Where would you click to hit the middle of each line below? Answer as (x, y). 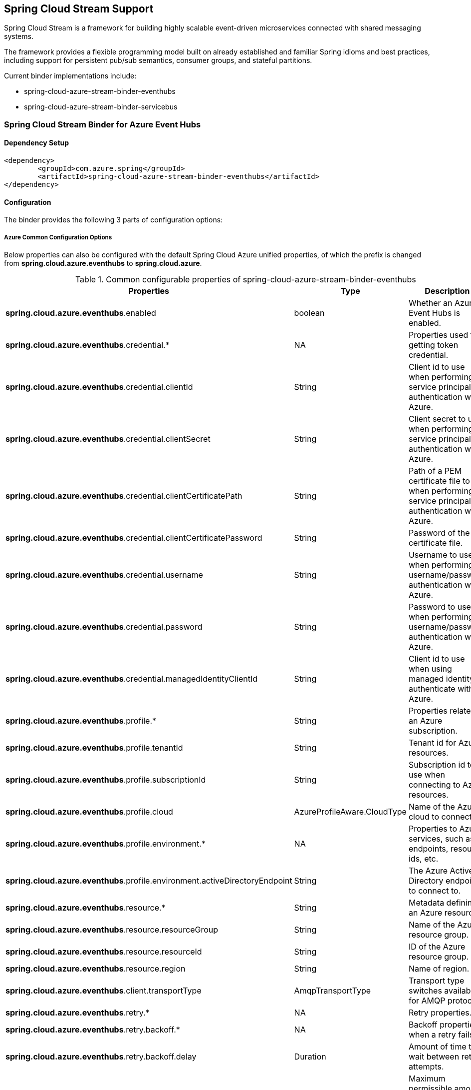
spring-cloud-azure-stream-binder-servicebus (101, 107)
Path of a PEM (435, 471)
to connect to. (435, 891)
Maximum (427, 1079)
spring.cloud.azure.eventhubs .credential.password (104, 627)
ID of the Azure (437, 947)
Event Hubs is (434, 313)
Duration (310, 1057)
